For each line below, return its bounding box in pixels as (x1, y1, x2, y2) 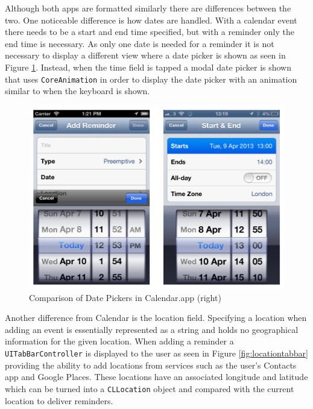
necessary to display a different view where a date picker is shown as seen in (5, 49, 286, 62)
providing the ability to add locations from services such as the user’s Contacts (5, 358, 297, 371)
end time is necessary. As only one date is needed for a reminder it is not (5, 37, 274, 49)
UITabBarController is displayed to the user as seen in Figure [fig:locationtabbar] (5, 347, 308, 360)
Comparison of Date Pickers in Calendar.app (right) (29, 291, 221, 303)
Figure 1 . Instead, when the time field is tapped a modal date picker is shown (5, 60, 292, 73)
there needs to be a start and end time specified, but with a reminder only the (5, 25, 294, 38)
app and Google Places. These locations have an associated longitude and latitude (5, 370, 308, 383)
